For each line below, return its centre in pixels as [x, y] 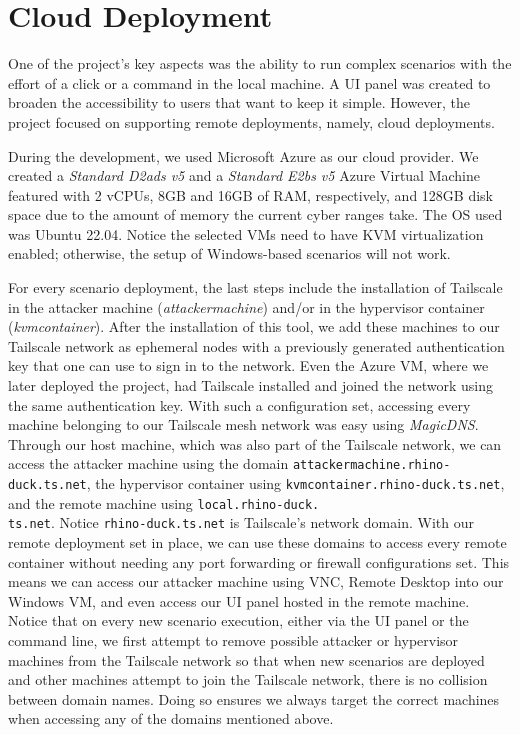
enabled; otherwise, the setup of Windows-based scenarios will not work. [229, 253]
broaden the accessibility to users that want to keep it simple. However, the [239, 102]
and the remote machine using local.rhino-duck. [164, 502]
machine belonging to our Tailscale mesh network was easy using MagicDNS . [243, 424]
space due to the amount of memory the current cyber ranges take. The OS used [255, 214]
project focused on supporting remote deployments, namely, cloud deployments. [251, 121]
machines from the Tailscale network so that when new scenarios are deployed [246, 659]
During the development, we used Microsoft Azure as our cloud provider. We [243, 155]
